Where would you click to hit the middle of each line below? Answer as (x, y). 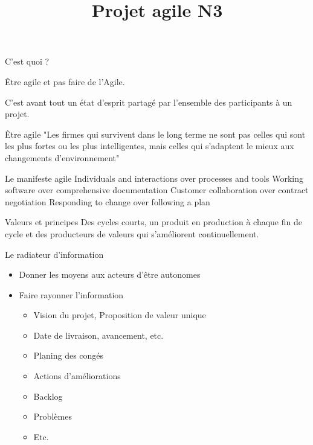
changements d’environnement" (62, 157)
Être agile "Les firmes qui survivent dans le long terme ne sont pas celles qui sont (155, 134)
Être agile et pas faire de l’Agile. (65, 81)
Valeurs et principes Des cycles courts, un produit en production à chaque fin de (153, 222)
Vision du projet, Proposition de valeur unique (120, 315)
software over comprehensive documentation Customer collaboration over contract (157, 190)
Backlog (48, 396)
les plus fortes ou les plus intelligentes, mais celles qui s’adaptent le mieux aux (150, 146)
